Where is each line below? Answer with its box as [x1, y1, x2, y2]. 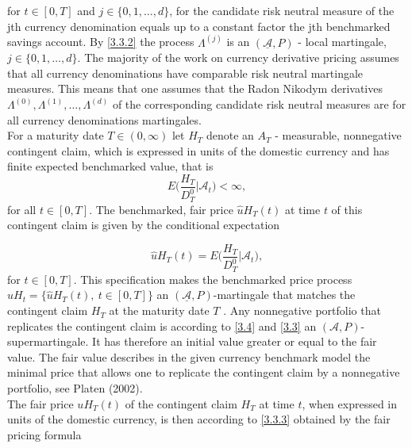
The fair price [7, 395, 74, 412]
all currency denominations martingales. [7, 111, 202, 128]
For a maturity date [7, 127, 104, 144]
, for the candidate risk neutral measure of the [169, 2, 395, 18]
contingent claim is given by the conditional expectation [7, 216, 280, 233]
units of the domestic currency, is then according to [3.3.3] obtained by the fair [7, 411, 391, 427]
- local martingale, [298, 33, 387, 50]
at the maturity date [109, 302, 210, 319]
